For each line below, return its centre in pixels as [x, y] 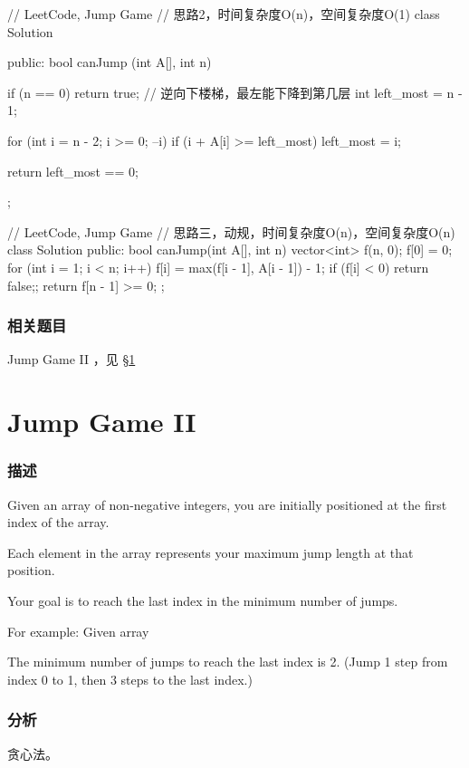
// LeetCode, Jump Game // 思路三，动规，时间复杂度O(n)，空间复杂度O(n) [231, 231]
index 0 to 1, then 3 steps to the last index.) [130, 679]
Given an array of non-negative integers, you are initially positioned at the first [227, 504]
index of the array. [58, 522]
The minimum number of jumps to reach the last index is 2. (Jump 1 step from [228, 662]
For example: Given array [78, 631]
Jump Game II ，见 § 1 [72, 359]
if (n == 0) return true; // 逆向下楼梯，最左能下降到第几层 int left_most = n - [235, 92]
